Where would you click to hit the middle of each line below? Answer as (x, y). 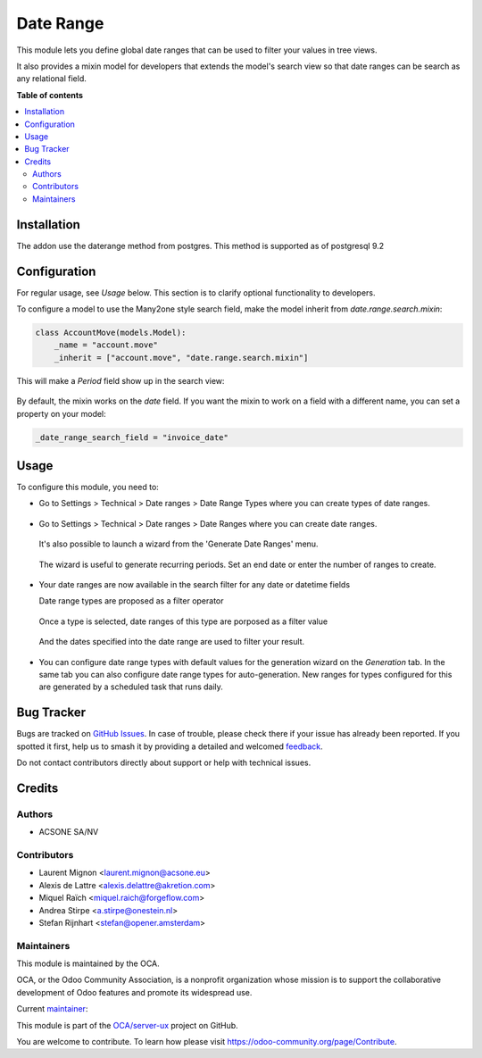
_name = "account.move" (106, 345)
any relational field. (51, 79)
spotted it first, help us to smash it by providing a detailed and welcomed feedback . (170, 746)
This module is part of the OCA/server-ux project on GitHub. (127, 1025)
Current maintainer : (52, 1009)
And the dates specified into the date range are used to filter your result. (172, 642)
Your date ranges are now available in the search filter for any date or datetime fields (195, 585)
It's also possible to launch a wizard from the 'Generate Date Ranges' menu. (179, 544)
